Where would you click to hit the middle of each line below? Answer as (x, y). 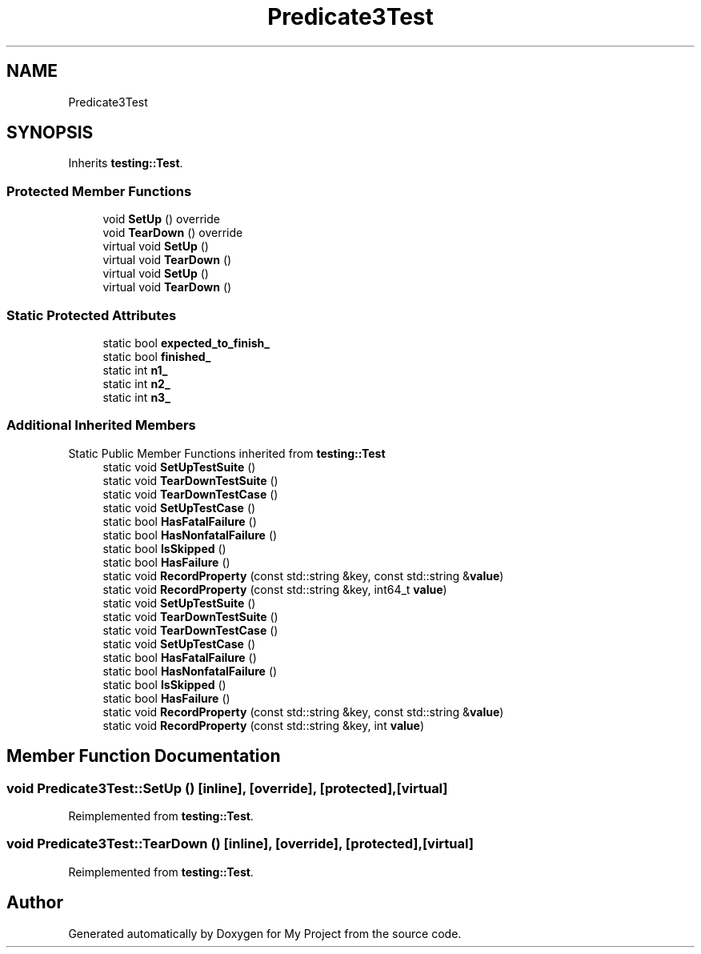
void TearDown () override (173, 233)
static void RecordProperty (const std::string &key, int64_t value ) (275, 589)
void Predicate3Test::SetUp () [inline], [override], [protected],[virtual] (227, 788)
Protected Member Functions (99, 191)
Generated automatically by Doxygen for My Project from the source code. (265, 933)
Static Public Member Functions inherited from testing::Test (227, 453)
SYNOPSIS (50, 133)
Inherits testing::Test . (126, 163)
